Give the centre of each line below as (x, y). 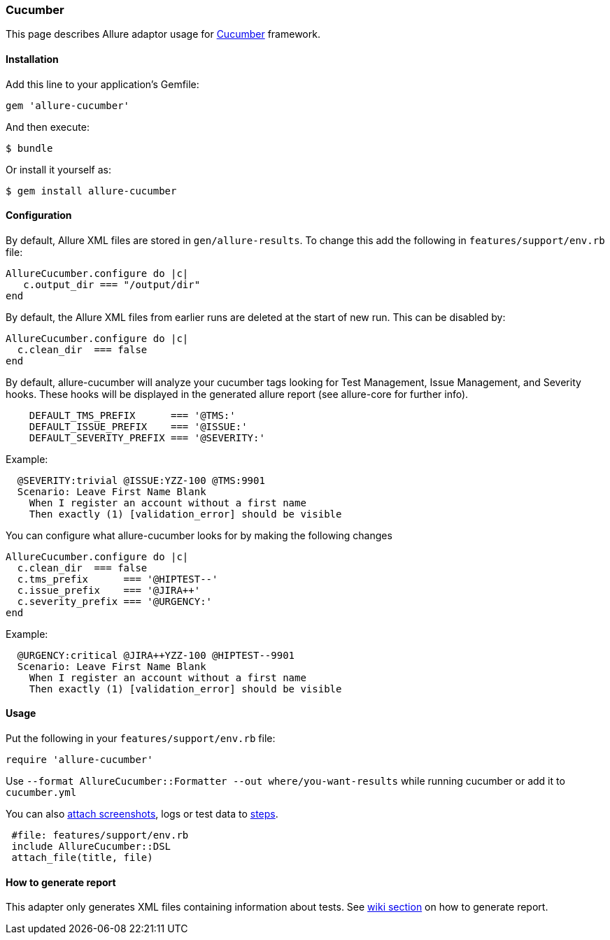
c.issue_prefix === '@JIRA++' (109, 590)
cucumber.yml (41, 793)
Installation (32, 59)
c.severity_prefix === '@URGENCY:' (115, 601)
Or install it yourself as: (58, 169)
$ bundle (29, 148)
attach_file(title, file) (82, 858)
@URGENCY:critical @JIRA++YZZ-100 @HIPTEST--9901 (156, 655)
